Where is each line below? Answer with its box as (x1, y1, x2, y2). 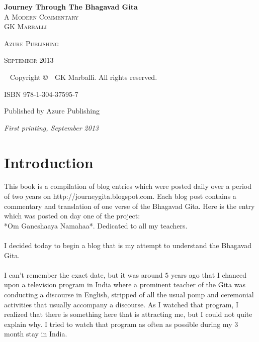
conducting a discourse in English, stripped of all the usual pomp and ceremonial (4, 289, 254, 299)
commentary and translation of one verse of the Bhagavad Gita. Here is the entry (4, 200, 255, 211)
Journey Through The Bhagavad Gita (4, 2, 138, 12)
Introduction (4, 152, 94, 172)
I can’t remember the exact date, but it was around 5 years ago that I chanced (4, 269, 247, 280)
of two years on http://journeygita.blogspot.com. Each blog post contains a (4, 191, 236, 201)
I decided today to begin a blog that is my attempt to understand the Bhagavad (4, 240, 251, 251)
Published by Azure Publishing (4, 105, 100, 116)
